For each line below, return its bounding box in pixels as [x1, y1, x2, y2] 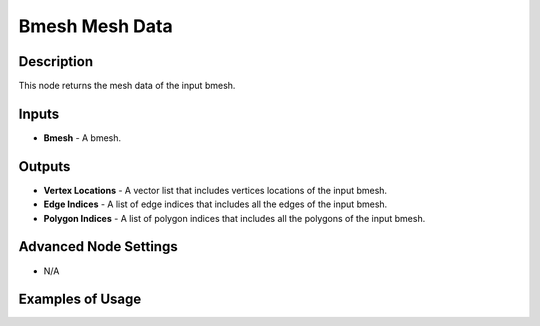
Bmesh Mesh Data [18, 15, 174, 37]
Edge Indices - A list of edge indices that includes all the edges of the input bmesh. [43, 198, 388, 210]
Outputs [18, 158, 71, 175]
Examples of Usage [18, 291, 142, 308]
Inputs [18, 105, 60, 122]
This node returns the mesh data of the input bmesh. [18, 80, 236, 92]
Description [18, 53, 94, 70]
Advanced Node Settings [18, 238, 179, 255]
